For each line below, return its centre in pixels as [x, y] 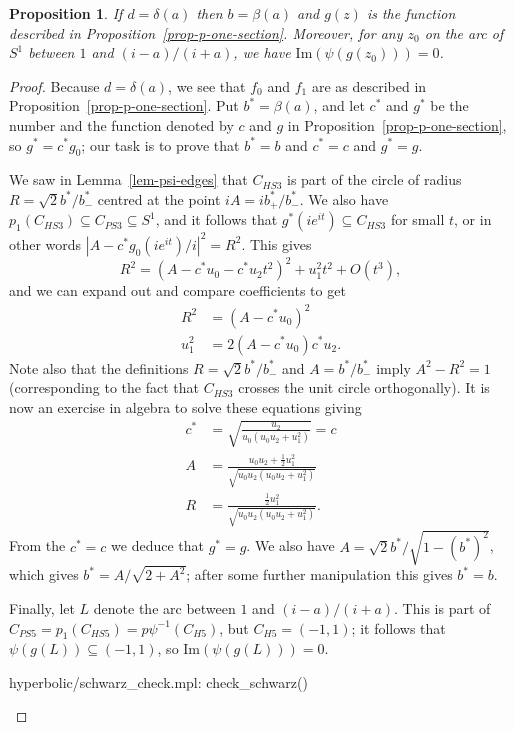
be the [449, 105]
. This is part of [442, 607]
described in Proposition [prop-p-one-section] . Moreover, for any [206, 32]
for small [417, 219]
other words [45, 243]
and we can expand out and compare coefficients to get [177, 290]
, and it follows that [216, 219]
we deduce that [157, 545]
